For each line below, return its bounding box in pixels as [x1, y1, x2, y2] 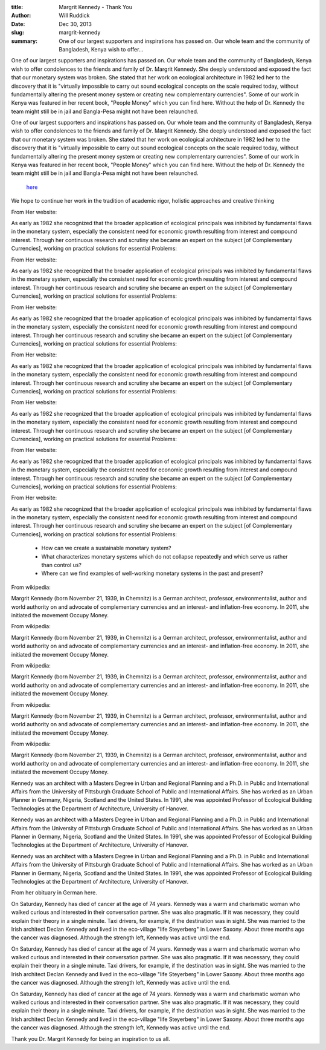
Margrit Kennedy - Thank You [59, 4, 133, 10]
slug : [11, 29, 24, 36]
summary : [11, 37, 38, 45]
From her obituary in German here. [11, 889, 98, 896]
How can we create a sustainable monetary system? [41, 545, 171, 552]
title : [11, 4, 24, 10]
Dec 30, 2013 [59, 20, 92, 27]
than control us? [41, 562, 81, 569]
